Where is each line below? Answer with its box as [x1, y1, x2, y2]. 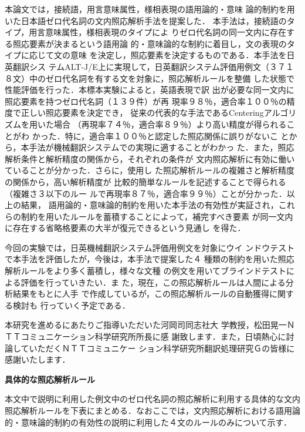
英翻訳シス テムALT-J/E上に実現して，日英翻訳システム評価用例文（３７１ [5, 60, 294, 72]
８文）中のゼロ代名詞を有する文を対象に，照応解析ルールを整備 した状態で [5, 72, 294, 84]
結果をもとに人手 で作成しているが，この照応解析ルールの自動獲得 [12, 287, 270, 300]
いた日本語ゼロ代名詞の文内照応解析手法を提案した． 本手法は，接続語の [5, 14, 287, 26]
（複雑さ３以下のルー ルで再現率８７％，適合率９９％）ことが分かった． [5, 187, 287, 199]
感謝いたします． [5, 353, 70, 366]
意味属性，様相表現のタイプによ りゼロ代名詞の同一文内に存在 [45, 26, 286, 38]
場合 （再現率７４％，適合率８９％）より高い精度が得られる [53, 118, 287, 130]
